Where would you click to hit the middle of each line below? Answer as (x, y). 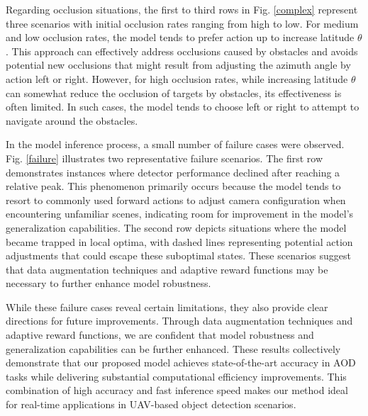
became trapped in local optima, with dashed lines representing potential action (179, 241)
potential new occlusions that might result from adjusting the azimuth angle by (178, 65)
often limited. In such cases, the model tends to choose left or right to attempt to (183, 107)
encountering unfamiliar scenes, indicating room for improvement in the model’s (180, 214)
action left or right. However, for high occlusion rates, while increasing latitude (177, 78)
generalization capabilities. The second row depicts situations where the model (176, 227)
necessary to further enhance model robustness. (108, 283)
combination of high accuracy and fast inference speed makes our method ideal (177, 390)
